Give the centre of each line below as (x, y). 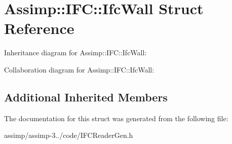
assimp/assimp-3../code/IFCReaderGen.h (69, 135)
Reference (39, 28)
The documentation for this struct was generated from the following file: (116, 118)
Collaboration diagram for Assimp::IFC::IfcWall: (79, 69)
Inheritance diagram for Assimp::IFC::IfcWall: (75, 52)
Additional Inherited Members (86, 97)
